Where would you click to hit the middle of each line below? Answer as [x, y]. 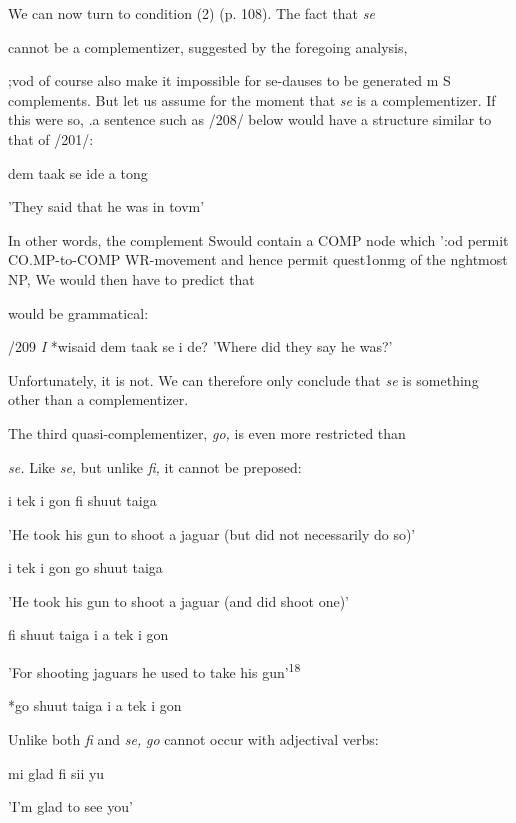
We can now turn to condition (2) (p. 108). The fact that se [191, 13]
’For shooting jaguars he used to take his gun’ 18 [154, 670]
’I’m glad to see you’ [70, 806]
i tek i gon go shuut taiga [85, 567]
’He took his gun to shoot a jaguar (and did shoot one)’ [178, 600]
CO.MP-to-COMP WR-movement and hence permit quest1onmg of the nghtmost [258, 259]
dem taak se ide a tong [78, 172]
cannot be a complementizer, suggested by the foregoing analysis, [208, 46]
